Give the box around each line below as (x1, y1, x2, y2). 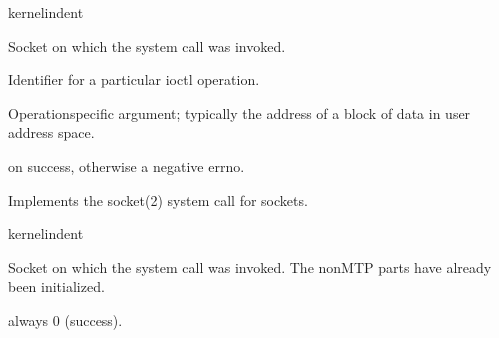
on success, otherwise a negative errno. (8, 155, 245, 176)
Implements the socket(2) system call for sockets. (8, 189, 308, 210)
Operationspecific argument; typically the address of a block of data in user (8, 102, 471, 123)
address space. (8, 122, 95, 143)
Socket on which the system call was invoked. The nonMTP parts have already (8, 256, 492, 277)
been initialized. (8, 276, 105, 297)
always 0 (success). (8, 309, 123, 330)
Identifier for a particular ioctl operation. (8, 69, 260, 90)
